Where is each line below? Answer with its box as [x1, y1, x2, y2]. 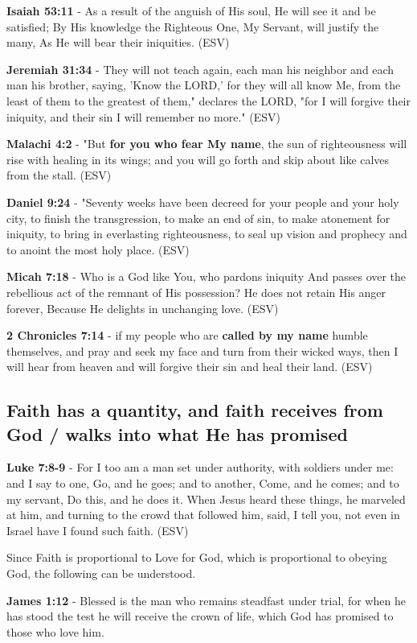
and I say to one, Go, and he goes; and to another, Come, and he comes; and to [6, 475, 399, 492]
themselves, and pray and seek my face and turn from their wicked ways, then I [6, 342, 399, 359]
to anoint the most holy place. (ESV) [6, 241, 190, 258]
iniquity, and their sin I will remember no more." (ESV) [6, 108, 280, 125]
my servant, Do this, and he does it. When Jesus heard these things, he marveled [6, 490, 406, 507]
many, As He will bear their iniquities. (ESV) [6, 34, 230, 51]
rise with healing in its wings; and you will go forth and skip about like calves [6, 150, 390, 167]
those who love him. [6, 623, 104, 640]
